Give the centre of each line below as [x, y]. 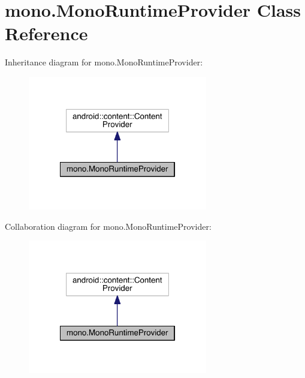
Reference [46, 33]
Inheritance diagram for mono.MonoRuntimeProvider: [104, 62]
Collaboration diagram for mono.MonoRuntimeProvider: [108, 226]
